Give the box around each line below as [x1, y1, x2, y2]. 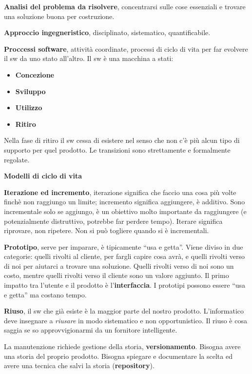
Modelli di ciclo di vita [4, 171, 82, 181]
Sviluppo [15, 86, 46, 96]
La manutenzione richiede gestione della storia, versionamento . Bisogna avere [4, 341, 241, 352]
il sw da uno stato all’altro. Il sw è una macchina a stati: [4, 53, 174, 63]
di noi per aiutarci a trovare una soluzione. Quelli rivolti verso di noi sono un [4, 260, 234, 271]
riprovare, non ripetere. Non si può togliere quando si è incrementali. [4, 225, 209, 236]
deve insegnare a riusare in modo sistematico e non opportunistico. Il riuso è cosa [4, 315, 247, 325]
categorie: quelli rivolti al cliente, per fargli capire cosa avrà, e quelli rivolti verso [4, 251, 245, 261]
